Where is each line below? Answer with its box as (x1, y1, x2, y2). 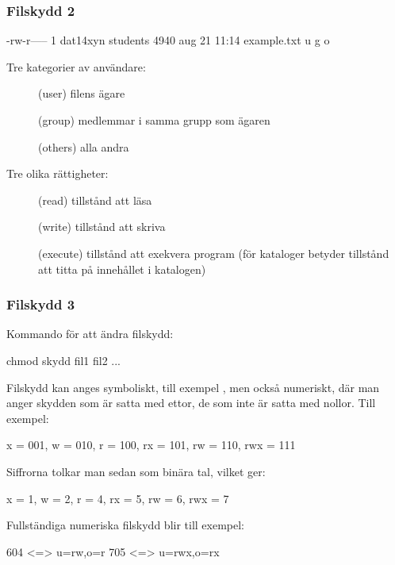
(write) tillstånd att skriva (38, 218, 166, 235)
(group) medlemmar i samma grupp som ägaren (38, 112, 270, 128)
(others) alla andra (38, 138, 129, 155)
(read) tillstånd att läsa (38, 191, 152, 208)
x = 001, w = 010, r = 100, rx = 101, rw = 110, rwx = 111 (6, 436, 296, 453)
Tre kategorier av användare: (6, 58, 146, 75)
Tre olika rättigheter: (6, 165, 109, 182)
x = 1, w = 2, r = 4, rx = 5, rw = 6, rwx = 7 (6, 490, 229, 506)
